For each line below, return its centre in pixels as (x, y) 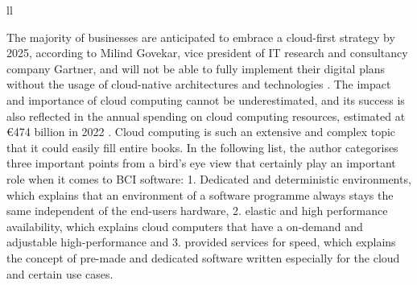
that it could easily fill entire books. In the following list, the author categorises (202, 147)
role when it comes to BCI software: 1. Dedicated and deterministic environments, (209, 178)
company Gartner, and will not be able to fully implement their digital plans (196, 68)
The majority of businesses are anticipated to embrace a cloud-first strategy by (201, 37)
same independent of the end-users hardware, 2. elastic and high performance (197, 211)
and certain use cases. (60, 273)
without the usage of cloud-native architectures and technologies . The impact (199, 84)
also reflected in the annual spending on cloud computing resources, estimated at (206, 116)
